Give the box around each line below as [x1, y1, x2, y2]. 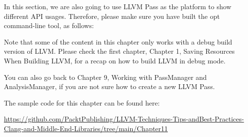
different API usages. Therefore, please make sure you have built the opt [4, 11, 220, 21]
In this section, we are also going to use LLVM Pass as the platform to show [4, 1, 231, 11]
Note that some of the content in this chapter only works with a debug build [4, 36, 232, 46]
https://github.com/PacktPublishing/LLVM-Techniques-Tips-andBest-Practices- [4, 114, 244, 124]
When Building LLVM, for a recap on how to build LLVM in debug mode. [4, 55, 226, 65]
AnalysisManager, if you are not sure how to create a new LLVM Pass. [4, 81, 215, 91]
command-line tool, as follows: [4, 20, 94, 30]
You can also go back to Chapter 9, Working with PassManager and [4, 72, 207, 82]
